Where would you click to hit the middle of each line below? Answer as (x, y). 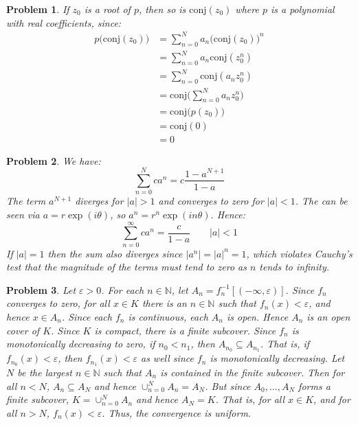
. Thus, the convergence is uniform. (177, 412)
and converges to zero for (211, 201)
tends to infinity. (294, 267)
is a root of (107, 9)
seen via (23, 214)
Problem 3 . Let (41, 289)
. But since (228, 386)
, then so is (162, 9)
